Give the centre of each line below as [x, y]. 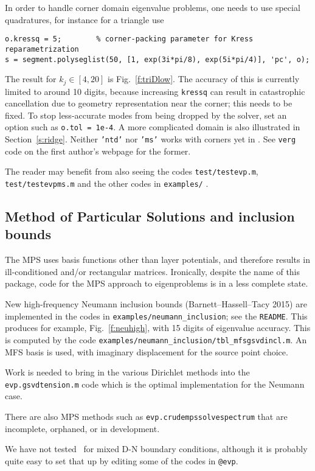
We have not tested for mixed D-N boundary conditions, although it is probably [156, 449]
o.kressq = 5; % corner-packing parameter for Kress [129, 39]
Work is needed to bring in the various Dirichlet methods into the [127, 372]
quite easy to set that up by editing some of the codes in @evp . [122, 460]
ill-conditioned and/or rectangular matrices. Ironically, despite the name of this [153, 271]
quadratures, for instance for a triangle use [85, 19]
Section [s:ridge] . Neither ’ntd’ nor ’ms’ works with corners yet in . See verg [151, 139]
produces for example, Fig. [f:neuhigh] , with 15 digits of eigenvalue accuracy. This [158, 328]
